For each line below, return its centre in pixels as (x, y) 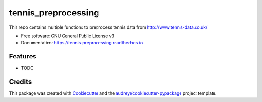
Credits (20, 82)
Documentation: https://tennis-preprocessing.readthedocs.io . (82, 43)
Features (23, 56)
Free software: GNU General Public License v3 (68, 36)
